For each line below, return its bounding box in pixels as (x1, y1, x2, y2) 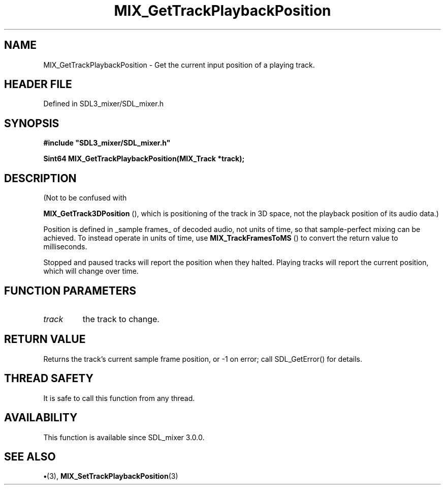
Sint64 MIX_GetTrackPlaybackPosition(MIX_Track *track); (43, 154, 245, 163)
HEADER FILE (4, 78, 72, 91)
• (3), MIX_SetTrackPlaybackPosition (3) (43, 472, 178, 481)
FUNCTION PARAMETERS (4, 284, 136, 297)
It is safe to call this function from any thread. (43, 393, 195, 402)
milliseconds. (43, 242, 87, 251)
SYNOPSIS (4, 117, 59, 130)
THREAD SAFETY (4, 372, 93, 385)
